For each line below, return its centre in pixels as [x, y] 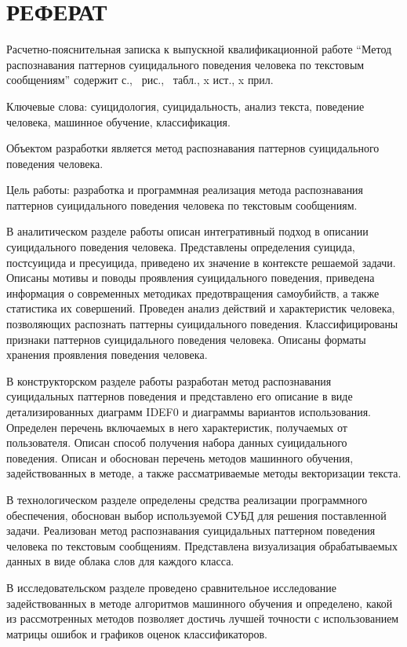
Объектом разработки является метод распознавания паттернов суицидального [193, 148]
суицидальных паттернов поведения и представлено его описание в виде [180, 396]
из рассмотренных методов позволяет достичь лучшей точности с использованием [203, 618]
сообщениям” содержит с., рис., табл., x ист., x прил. [140, 80]
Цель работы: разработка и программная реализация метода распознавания [185, 190]
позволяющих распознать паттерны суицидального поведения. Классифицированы [202, 324]
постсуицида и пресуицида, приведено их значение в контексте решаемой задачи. [201, 262]
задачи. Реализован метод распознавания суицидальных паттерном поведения [191, 530]
